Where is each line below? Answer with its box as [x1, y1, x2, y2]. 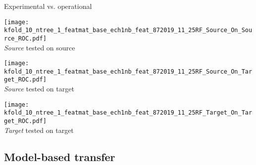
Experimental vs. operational [4, 1, 92, 11]
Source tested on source [4, 42, 75, 52]
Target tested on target [4, 124, 74, 135]
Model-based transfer [4, 149, 115, 164]
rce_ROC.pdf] [4, 35, 47, 42]
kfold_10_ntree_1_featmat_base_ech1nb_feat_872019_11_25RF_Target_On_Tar [4, 109, 253, 117]
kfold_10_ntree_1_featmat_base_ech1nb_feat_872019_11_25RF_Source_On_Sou [4, 27, 253, 34]
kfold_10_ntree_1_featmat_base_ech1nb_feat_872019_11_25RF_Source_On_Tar [4, 68, 253, 75]
